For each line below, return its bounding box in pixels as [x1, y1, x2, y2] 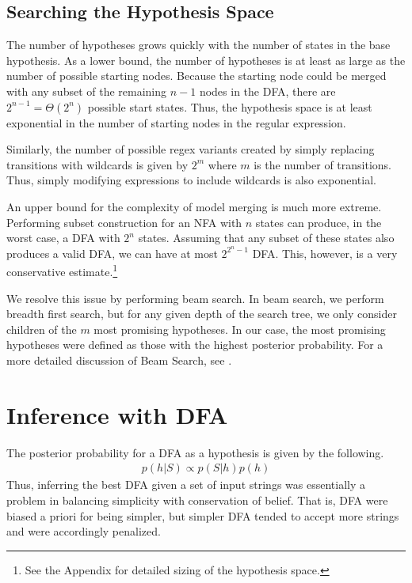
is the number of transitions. [254, 156, 391, 172]
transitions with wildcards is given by [6, 156, 189, 172]
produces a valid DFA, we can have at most [6, 244, 218, 261]
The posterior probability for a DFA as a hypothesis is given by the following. [6, 444, 384, 460]
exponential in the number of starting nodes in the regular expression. [6, 114, 346, 131]
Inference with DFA [6, 398, 228, 430]
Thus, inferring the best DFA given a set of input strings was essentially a [6, 476, 365, 493]
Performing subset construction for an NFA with [6, 214, 242, 230]
